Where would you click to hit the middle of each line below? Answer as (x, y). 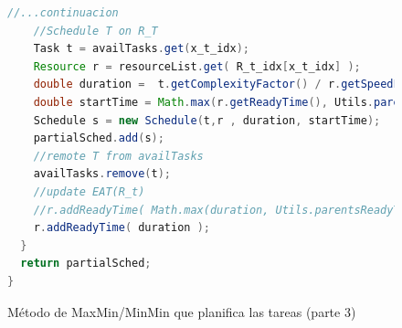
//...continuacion (63, 13)
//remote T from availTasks (118, 156)
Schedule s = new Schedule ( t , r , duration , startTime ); (207, 120)
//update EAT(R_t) (89, 191)
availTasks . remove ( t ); (102, 174)
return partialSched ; (86, 264)
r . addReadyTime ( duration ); (122, 228)
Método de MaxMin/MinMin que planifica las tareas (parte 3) (182, 311)
